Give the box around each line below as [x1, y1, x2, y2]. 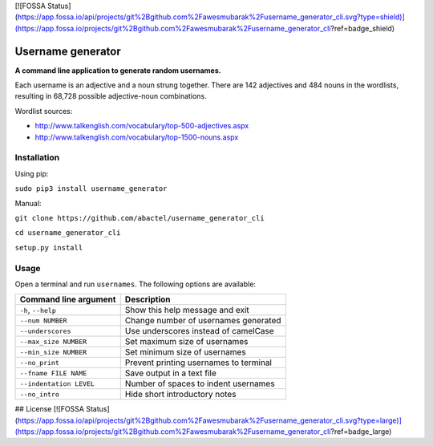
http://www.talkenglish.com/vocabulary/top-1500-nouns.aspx [34, 132, 239, 142]
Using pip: [14, 168, 49, 178]
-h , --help [19, 305, 56, 316]
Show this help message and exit [124, 305, 250, 316]
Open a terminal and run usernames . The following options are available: [14, 279, 257, 289]
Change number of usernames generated [124, 315, 281, 326]
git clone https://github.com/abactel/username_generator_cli [14, 213, 265, 222]
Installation [14, 152, 60, 164]
